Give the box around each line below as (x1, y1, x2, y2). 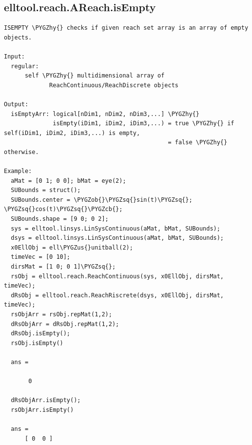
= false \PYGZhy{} (168, 139, 228, 146)
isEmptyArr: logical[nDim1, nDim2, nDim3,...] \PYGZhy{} (11, 110, 199, 117)
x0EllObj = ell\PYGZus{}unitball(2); (11, 244, 133, 251)
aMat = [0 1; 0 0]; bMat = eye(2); (11, 177, 126, 184)
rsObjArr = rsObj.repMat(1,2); (11, 311, 112, 318)
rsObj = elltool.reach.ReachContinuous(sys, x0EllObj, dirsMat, (11, 272, 224, 280)
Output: (4, 100, 29, 108)
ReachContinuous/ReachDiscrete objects (49, 81, 178, 89)
